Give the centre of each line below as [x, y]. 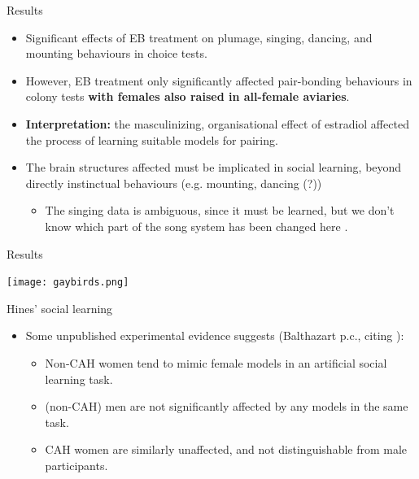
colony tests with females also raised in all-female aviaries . [188, 96]
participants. [76, 465]
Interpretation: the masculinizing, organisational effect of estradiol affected [217, 123]
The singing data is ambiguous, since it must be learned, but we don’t [220, 210]
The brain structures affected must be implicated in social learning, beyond [214, 167]
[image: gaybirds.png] [68, 283]
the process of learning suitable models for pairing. [152, 139]
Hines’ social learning [60, 308]
